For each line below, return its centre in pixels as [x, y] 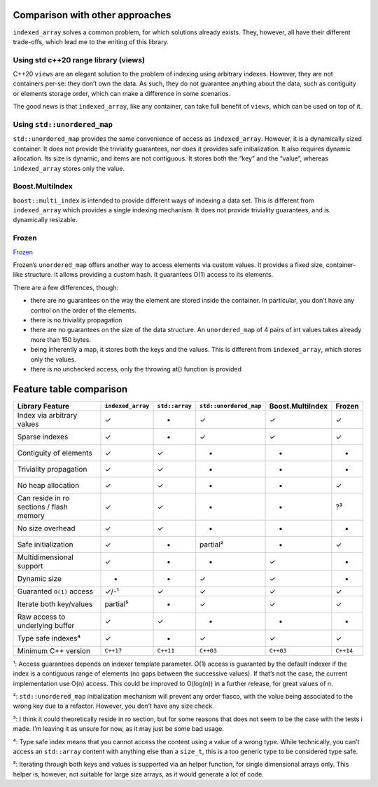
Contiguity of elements [55, 453]
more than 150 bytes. [61, 339]
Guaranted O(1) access [55, 591]
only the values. [53, 359]
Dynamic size [40, 578]
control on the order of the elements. [83, 310]
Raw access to [41, 617]
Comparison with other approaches [92, 15]
